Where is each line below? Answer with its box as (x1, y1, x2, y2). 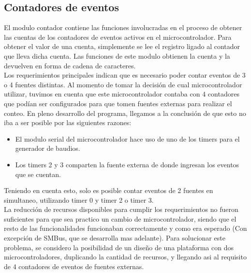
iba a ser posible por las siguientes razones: (4, 117, 132, 128)
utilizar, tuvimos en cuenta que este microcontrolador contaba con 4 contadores (4, 89, 239, 99)
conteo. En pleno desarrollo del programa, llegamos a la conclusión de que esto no (4, 108, 246, 118)
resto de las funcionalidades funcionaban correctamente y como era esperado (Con (4, 223, 247, 233)
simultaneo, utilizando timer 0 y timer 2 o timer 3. (4, 194, 154, 205)
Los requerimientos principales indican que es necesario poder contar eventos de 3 (4, 70, 246, 80)
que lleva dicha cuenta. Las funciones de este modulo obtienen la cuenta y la (4, 50, 230, 61)
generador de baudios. (15, 143, 80, 153)
